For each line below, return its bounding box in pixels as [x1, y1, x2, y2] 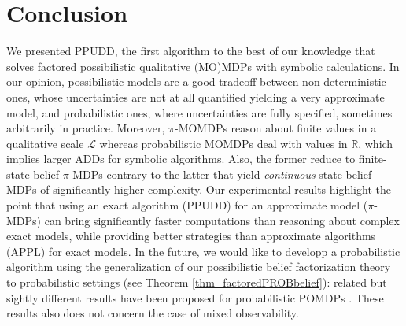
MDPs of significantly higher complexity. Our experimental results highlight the [6, 181, 391, 198]
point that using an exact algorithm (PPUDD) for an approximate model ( [6, 197, 368, 213]
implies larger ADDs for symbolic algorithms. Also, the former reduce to [6, 150, 356, 167]
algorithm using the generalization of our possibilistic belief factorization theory [6, 258, 391, 275]
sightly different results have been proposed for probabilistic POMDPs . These [6, 289, 384, 306]
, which [358, 135, 393, 151]
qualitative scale [6, 135, 84, 151]
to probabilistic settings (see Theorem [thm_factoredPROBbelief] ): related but [6, 274, 387, 291]
